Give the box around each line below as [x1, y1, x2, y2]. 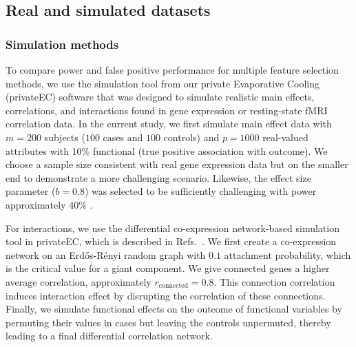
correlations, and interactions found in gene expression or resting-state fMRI [6, 103, 328, 117]
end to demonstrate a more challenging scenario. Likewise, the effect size [6, 170, 311, 185]
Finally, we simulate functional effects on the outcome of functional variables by [6, 302, 342, 316]
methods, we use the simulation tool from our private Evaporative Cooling [6, 76, 320, 90]
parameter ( [6, 184, 56, 198]
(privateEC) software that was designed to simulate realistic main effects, [6, 90, 315, 104]
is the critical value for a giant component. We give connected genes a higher [6, 261, 330, 275]
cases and [103, 129, 143, 144]
